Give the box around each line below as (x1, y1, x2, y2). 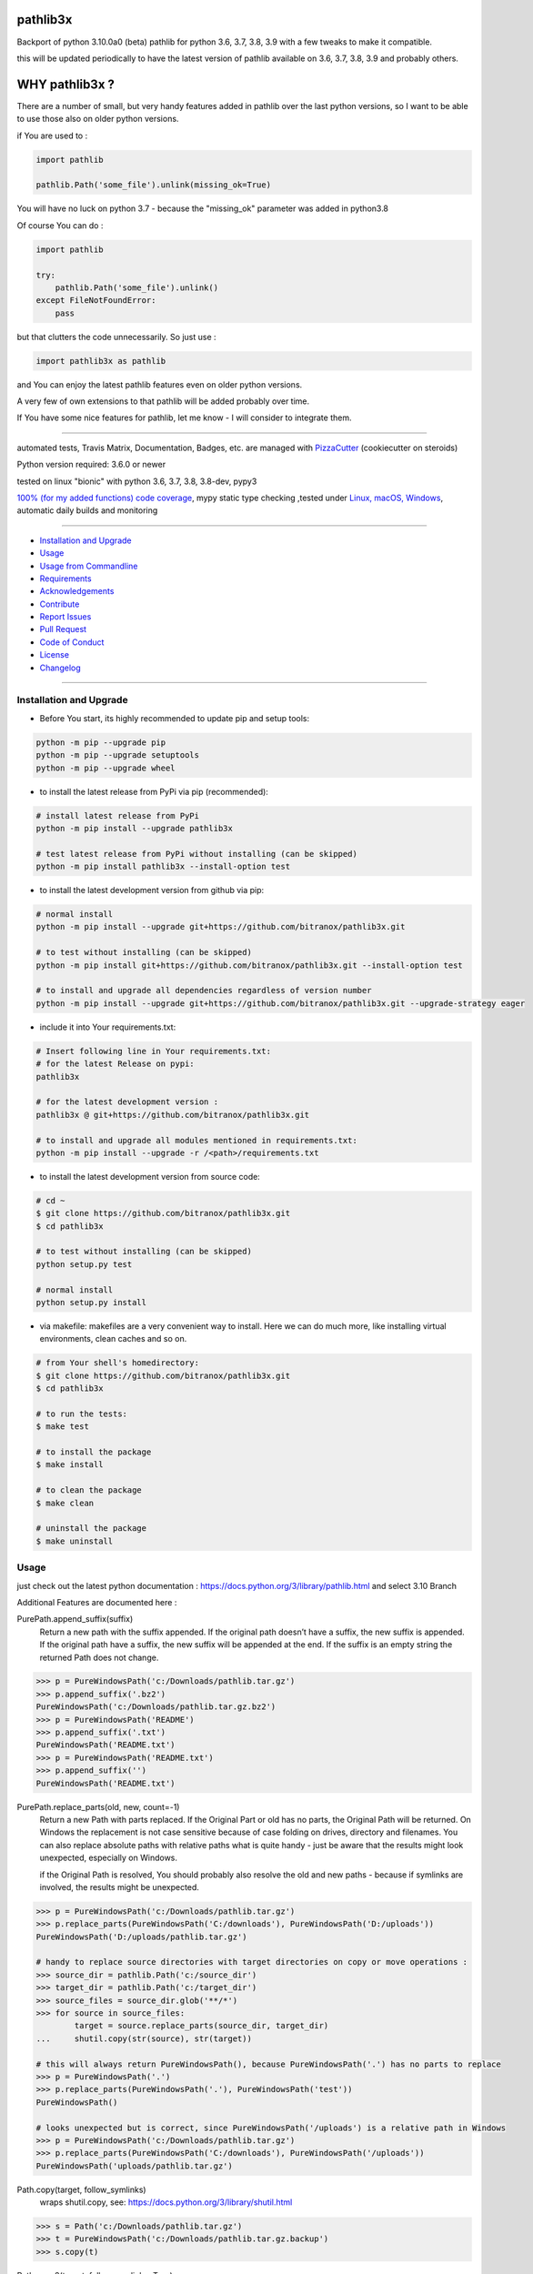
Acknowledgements (39, 586, 115, 597)
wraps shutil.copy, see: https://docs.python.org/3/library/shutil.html (39, 2197, 293, 2208)
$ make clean (35, 1497, 95, 1508)
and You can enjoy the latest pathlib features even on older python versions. (16, 378, 303, 390)
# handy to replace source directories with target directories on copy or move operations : (35, 1957, 468, 1967)
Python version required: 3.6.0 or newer (16, 459, 166, 470)
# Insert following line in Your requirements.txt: (35, 1046, 272, 1056)
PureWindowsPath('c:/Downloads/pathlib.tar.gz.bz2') (35, 1702, 277, 1712)
